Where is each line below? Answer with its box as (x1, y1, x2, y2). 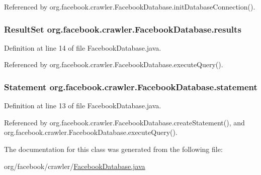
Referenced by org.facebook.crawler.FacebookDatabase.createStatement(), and (4, 117, 245, 127)
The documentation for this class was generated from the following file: (4, 144, 223, 154)
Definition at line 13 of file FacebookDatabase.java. (4, 100, 161, 111)
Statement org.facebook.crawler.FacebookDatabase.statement (4, 80, 257, 93)
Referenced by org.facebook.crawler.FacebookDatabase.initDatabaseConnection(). (4, 2, 255, 12)
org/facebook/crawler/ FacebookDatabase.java (4, 160, 145, 171)
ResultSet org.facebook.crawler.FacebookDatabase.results (4, 23, 241, 35)
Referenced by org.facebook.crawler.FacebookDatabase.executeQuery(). (4, 59, 223, 70)
